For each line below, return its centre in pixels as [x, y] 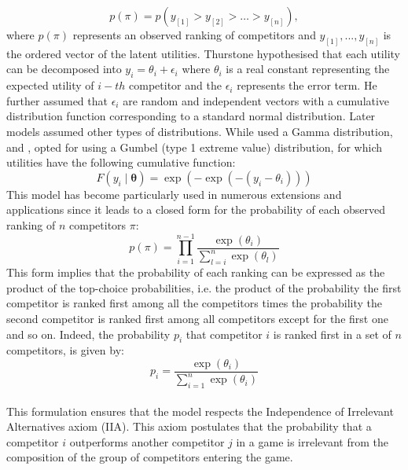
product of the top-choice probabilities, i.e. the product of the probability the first [204, 287]
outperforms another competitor [147, 441]
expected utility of [50, 85]
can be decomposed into [64, 69]
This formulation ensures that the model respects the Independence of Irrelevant [200, 411]
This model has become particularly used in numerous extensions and [174, 194]
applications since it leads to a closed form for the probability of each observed [196, 209]
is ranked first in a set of [332, 334]
